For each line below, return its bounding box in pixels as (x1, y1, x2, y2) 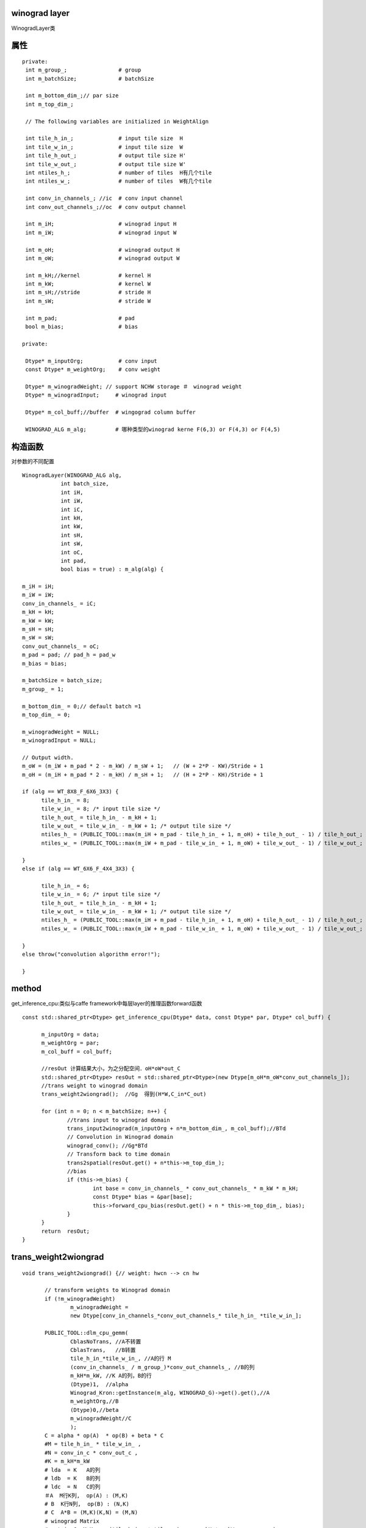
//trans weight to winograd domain (41, 1082, 148, 1089)
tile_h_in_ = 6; (41, 882, 90, 889)
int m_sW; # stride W (25, 297, 151, 304)
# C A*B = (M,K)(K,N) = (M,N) (45, 1509, 138, 1516)
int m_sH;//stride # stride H (25, 289, 151, 296)
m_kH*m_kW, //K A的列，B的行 (70, 1372, 152, 1379)
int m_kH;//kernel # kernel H (25, 272, 151, 279)
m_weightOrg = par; (41, 1040, 100, 1046)
